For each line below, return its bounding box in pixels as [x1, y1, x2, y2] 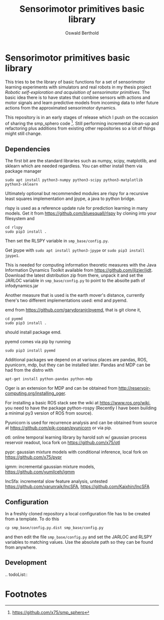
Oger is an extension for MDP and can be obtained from [5, 385, 118, 391]
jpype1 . [5, 253, 20, 259]
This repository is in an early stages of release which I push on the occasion [5, 114, 159, 120]
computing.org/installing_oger [5, 390, 65, 397]
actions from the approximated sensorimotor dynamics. [5, 105, 117, 111]
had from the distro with [5, 367, 54, 373]
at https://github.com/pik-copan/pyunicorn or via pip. [5, 425, 112, 431]
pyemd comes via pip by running [5, 339, 71, 345]
